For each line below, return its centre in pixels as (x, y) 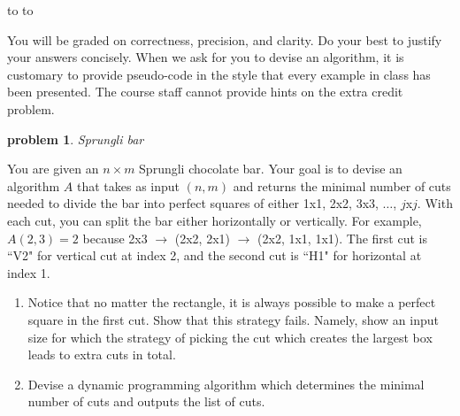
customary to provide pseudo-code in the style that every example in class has (219, 74)
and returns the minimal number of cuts (342, 185)
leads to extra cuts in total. (102, 354)
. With (435, 203)
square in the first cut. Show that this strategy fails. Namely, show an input (233, 319)
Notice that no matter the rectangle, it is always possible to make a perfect (232, 302)
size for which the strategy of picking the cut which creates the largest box (230, 337)
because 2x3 (115, 238)
